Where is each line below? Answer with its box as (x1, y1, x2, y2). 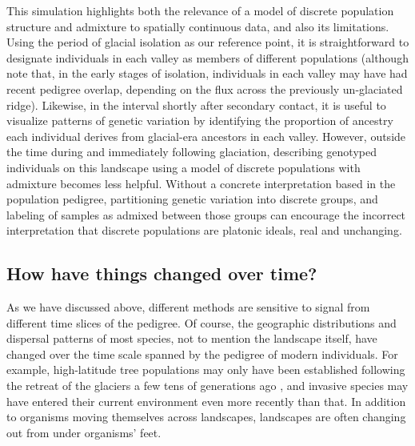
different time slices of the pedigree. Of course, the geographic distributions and (6, 314, 397, 331)
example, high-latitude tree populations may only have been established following (6, 361, 405, 378)
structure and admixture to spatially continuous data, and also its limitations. (6, 18, 389, 34)
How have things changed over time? (6, 261, 317, 286)
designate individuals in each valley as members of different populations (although (6, 49, 409, 66)
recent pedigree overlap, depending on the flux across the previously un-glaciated (6, 80, 403, 97)
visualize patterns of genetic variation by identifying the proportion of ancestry (6, 112, 393, 129)
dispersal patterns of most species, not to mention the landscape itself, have (6, 330, 377, 347)
